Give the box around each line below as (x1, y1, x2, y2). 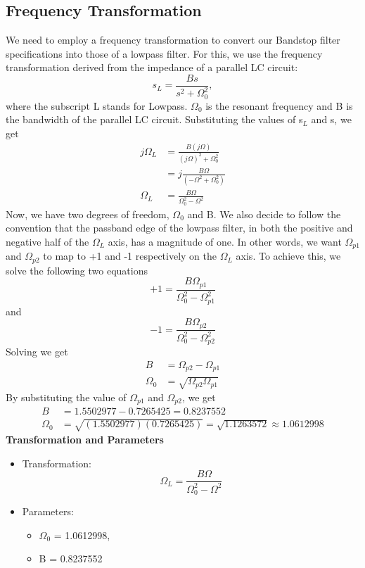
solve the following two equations (6, 263, 148, 277)
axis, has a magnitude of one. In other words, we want (108, 234, 342, 248)
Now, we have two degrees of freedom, (6, 206, 169, 221)
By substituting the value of (6, 390, 127, 405)
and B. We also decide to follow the (187, 206, 341, 221)
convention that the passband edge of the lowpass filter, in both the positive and (6, 220, 353, 235)
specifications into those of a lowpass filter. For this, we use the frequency (6, 46, 323, 61)
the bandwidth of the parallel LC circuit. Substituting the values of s (6, 112, 303, 127)
